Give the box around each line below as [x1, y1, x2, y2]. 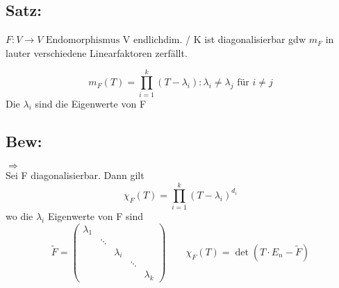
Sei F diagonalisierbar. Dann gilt [6, 168, 144, 183]
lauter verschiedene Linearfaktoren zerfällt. [6, 45, 188, 60]
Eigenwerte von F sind [47, 209, 143, 223]
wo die [6, 209, 33, 223]
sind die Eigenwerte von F [35, 96, 147, 110]
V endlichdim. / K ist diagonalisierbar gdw [122, 32, 306, 46]
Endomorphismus [45, 35, 120, 46]
